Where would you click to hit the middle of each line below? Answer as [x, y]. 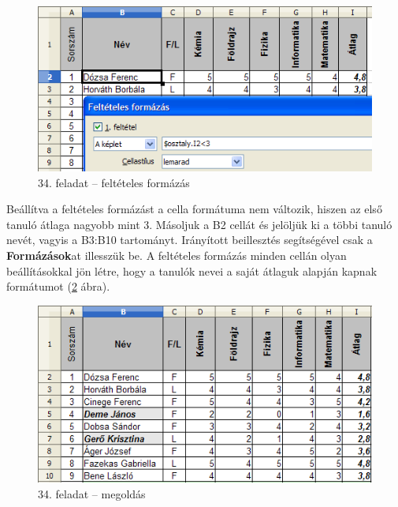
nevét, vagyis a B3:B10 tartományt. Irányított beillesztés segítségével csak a [190, 240]
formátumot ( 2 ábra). [58, 286]
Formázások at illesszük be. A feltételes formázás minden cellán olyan [177, 255]
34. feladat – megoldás [92, 493]
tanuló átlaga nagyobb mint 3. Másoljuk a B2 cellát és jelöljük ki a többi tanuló [199, 224]
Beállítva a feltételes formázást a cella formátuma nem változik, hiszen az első [194, 209]
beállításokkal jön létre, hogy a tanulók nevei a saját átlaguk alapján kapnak [192, 270]
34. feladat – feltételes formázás [114, 182]
